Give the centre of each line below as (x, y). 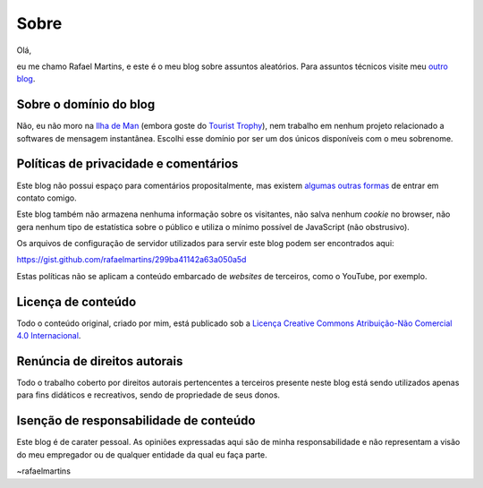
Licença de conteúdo (76, 301)
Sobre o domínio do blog (86, 104)
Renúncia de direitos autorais (100, 361)
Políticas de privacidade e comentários (127, 164)
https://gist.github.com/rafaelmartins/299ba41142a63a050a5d (131, 260)
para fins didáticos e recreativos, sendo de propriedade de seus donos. (148, 395)
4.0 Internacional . (49, 336)
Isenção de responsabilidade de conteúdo (136, 421)
